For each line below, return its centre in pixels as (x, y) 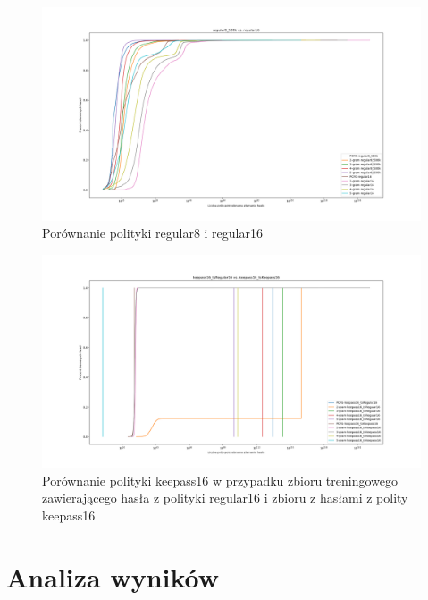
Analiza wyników (113, 576)
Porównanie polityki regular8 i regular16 (152, 233)
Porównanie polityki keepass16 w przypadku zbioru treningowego (220, 480)
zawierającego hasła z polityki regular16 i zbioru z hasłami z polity (225, 498)
